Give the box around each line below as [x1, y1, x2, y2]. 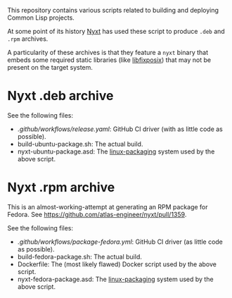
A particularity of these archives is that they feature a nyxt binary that [7, 49, 209, 56]
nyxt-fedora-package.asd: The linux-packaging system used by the [17, 275, 214, 283]
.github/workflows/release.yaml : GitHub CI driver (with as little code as [17, 125, 224, 133]
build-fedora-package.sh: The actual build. [17, 252, 143, 261]
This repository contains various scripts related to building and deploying [7, 6, 219, 14]
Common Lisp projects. [7, 13, 75, 22]
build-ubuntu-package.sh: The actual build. [17, 139, 143, 148]
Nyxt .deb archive [7, 88, 114, 104]
